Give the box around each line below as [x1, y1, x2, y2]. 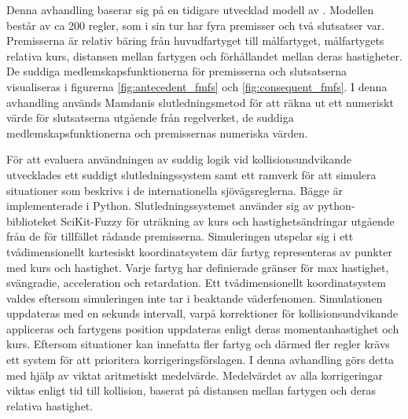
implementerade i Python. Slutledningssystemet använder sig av [6, 197, 314, 214]
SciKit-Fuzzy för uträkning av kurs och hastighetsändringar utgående [61, 212, 395, 229]
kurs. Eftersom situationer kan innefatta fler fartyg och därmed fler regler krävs [6, 336, 390, 352]
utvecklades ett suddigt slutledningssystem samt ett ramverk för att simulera [6, 166, 377, 182]
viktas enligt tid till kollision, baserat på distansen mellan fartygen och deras [6, 382, 376, 399]
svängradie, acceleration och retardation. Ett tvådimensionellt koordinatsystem [6, 274, 386, 291]
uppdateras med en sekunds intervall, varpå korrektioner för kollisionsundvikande [6, 305, 399, 322]
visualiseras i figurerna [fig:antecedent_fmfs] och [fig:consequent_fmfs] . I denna [6, 78, 388, 94]
